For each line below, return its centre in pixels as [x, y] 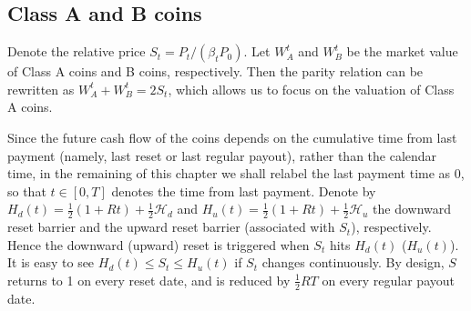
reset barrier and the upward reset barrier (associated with [171, 227]
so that [27, 191]
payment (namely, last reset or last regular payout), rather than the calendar [222, 155]
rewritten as [41, 89]
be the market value [402, 51]
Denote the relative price [77, 51]
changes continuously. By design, [353, 262]
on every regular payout [388, 280]
